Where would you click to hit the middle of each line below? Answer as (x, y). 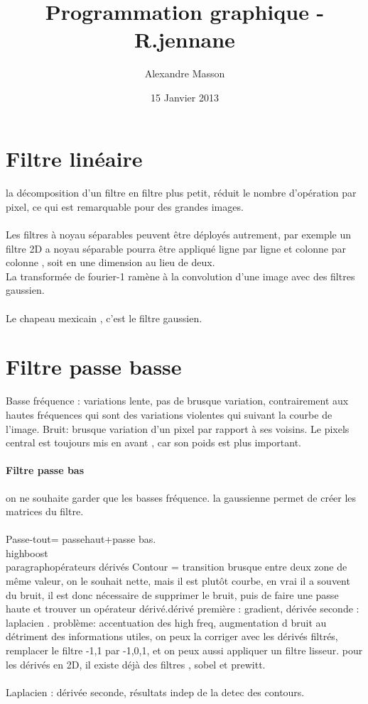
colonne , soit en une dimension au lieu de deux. (110, 262)
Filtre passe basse (94, 367)
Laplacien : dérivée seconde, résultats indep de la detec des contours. (155, 692)
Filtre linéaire (74, 158)
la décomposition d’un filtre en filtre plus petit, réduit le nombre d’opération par (181, 193)
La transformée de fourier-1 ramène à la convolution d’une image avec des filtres (180, 276)
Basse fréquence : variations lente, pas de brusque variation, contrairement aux (177, 401)
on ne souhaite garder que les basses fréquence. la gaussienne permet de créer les (181, 497)
